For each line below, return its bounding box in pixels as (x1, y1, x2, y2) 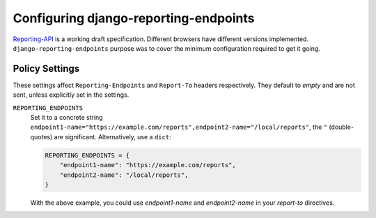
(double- (328, 123, 354, 132)
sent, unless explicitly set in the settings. (13, 91, 130, 99)
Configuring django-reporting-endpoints (13, 10, 255, 26)
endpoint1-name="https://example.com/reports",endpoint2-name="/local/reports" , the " (30, 123, 327, 132)
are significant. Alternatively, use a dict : (54, 132, 171, 141)
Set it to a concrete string (30, 114, 104, 122)
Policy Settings (13, 63, 80, 75)
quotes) (30, 132, 53, 141)
